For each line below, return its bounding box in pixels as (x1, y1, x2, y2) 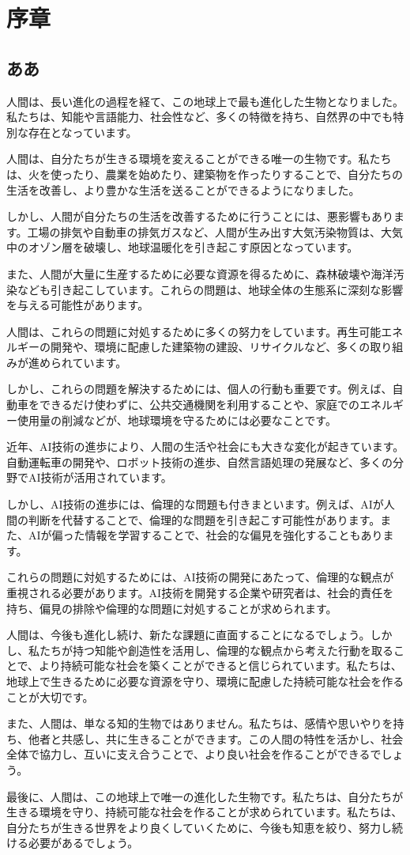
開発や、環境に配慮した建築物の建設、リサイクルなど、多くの (50, 339, 371, 355)
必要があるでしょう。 (28, 834, 139, 851)
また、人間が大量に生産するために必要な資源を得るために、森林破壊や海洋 (6, 265, 393, 282)
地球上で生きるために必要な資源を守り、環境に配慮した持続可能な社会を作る (6, 672, 404, 689)
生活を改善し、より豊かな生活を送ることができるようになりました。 (6, 181, 360, 198)
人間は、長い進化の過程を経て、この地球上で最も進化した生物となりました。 (6, 93, 404, 109)
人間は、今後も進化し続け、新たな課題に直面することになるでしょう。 (6, 626, 371, 643)
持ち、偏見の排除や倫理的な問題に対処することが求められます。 (6, 600, 337, 616)
